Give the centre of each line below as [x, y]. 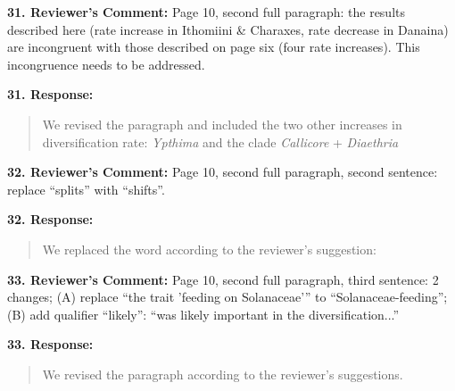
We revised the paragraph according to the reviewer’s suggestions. [223, 374]
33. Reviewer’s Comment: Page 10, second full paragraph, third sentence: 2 [223, 279]
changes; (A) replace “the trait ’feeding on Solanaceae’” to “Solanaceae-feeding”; [227, 297]
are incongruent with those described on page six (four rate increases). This [214, 47]
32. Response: [50, 219]
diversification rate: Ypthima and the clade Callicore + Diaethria [220, 141]
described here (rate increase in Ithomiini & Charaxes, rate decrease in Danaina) [228, 29]
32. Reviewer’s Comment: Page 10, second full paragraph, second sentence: [223, 172]
